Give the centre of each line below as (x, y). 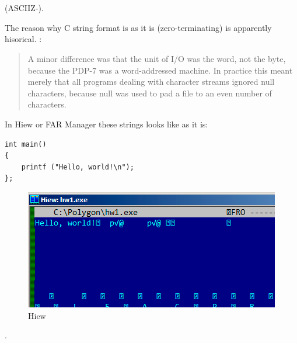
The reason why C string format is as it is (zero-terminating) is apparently (138, 27)
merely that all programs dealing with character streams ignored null (151, 82)
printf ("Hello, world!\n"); (78, 167)
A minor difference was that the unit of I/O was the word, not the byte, (157, 58)
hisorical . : (23, 39)
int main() (26, 144)
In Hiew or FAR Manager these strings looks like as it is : (106, 124)
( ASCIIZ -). (24, 8)
